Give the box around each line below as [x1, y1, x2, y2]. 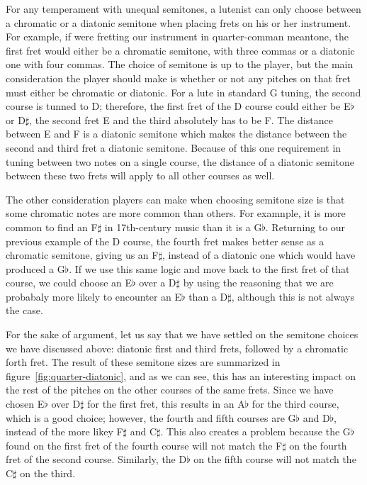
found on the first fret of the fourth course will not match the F [6, 437, 283, 452]
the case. [6, 303, 43, 318]
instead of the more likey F [6, 424, 123, 439]
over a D [139, 275, 176, 290]
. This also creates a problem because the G [160, 424, 351, 439]
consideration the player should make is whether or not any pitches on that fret [6, 70, 351, 85]
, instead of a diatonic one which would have [162, 247, 356, 262]
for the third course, [252, 396, 339, 411]
